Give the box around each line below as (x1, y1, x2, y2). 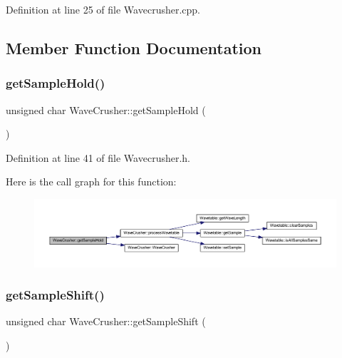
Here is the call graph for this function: (6, 174, 177, 189)
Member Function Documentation (6, 36, 262, 58)
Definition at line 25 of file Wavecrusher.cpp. (6, 2, 200, 16)
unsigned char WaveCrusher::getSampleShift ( (6, 314, 206, 329)
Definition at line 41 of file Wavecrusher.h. (6, 150, 190, 165)
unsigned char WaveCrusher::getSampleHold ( (6, 102, 206, 117)
